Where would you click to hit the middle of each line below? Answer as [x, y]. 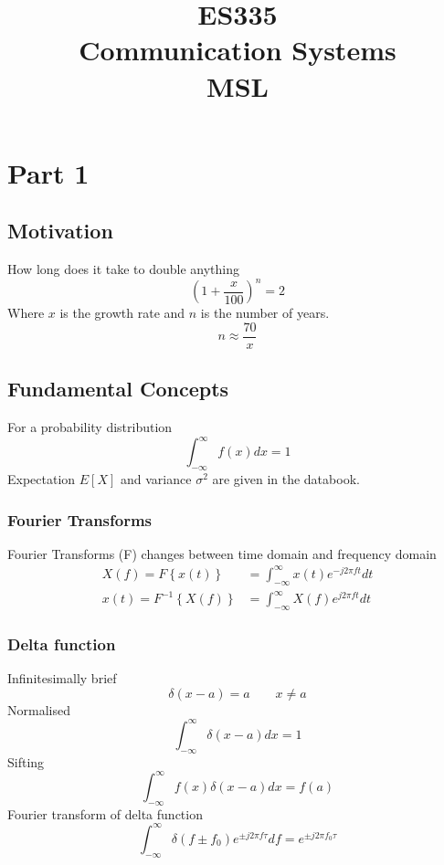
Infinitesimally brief [62, 678]
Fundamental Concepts [118, 389]
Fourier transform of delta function [105, 813]
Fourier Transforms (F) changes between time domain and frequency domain [222, 553]
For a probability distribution [90, 427]
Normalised [39, 709]
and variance [156, 478]
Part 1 [48, 172]
